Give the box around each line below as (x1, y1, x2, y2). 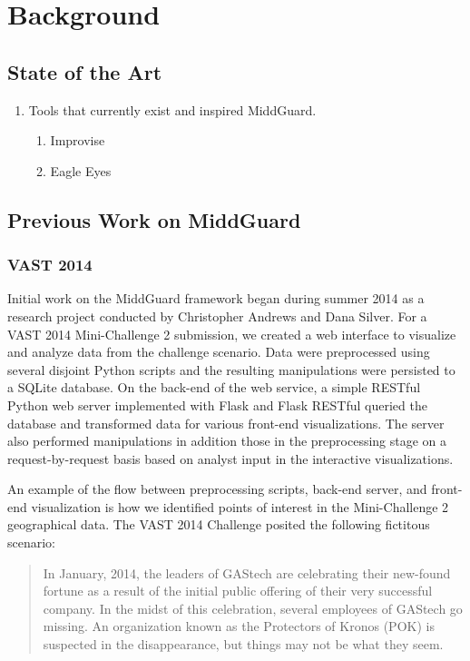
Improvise (50, 131, 105, 150)
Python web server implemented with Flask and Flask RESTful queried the (7, 395, 427, 414)
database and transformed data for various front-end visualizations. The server (7, 413, 445, 432)
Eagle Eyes (50, 161, 112, 180)
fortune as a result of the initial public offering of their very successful (43, 581, 433, 600)
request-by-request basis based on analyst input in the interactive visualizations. (7, 449, 454, 468)
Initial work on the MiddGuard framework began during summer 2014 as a (7, 289, 425, 308)
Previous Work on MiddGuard (7, 205, 301, 233)
